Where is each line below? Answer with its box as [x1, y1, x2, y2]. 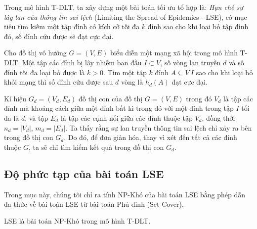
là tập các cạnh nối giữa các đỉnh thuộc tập [60, 112, 193, 123]
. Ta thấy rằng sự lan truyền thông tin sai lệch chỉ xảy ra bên [65, 122, 252, 133]
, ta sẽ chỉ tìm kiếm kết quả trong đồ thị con [28, 141, 164, 152]
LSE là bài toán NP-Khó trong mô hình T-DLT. [4, 215, 151, 226]
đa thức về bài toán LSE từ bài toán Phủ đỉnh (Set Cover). [4, 199, 184, 209]
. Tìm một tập [103, 67, 147, 77]
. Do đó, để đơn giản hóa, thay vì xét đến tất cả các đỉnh [64, 132, 237, 142]
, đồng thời [202, 112, 235, 123]
